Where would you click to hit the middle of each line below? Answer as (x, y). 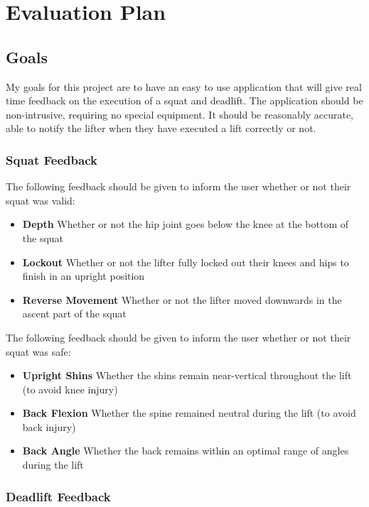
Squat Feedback (52, 159)
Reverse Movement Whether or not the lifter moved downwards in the (182, 299)
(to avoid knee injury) (70, 389)
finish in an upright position (84, 276)
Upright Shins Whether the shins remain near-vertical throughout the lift (187, 375)
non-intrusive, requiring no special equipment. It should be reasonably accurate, (180, 114)
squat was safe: (38, 351)
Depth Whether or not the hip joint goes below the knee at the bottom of (186, 224)
